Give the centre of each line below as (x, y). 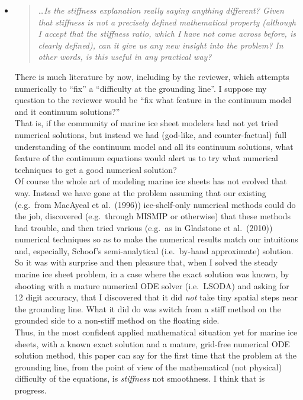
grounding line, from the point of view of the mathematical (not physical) (148, 367)
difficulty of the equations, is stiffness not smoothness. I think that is (140, 378)
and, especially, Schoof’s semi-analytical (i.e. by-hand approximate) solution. (154, 250)
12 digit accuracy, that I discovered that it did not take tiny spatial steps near (156, 297)
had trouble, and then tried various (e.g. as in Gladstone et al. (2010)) (144, 227)
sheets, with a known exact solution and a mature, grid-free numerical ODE (152, 343)
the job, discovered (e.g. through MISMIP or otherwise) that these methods (152, 216)
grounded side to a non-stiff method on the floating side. (117, 320)
